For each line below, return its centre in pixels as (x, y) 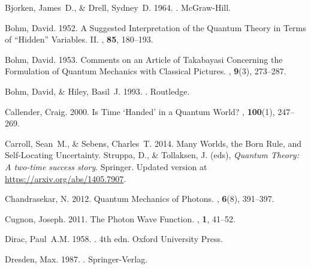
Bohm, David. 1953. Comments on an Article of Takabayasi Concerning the (144, 59)
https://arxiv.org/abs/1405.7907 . (66, 178)
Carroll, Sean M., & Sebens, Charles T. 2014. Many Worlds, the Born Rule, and (153, 143)
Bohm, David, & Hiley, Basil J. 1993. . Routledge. (97, 91)
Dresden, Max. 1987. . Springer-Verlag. (76, 259)
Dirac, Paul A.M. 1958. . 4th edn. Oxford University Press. (114, 239)
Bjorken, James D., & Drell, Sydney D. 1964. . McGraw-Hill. (118, 7)
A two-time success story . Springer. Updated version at (106, 166)
